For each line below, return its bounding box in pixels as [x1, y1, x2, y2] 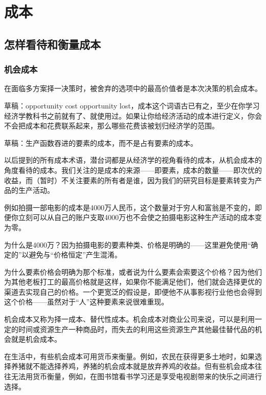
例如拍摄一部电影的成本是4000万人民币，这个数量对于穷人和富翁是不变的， [4, 202, 255, 212]
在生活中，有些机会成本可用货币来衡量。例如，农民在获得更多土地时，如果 [4, 350, 255, 361]
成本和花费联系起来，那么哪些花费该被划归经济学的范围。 [25, 120, 219, 131]
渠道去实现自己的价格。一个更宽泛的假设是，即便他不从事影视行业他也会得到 [4, 286, 262, 297]
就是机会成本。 [11, 334, 61, 344]
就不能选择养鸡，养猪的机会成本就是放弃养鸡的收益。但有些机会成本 [25, 361, 255, 371]
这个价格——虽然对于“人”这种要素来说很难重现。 [4, 296, 169, 307]
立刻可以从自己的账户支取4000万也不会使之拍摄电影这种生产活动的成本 [18, 212, 255, 223]
